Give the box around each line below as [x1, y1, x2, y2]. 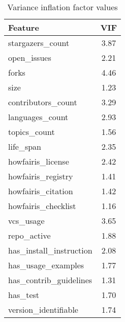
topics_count [8, 126, 55, 137]
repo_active [8, 229, 51, 241]
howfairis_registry [8, 170, 73, 182]
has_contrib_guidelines [8, 274, 92, 286]
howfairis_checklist [8, 200, 76, 212]
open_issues [8, 52, 51, 63]
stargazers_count [8, 37, 70, 49]
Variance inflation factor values [7, 1, 118, 13]
